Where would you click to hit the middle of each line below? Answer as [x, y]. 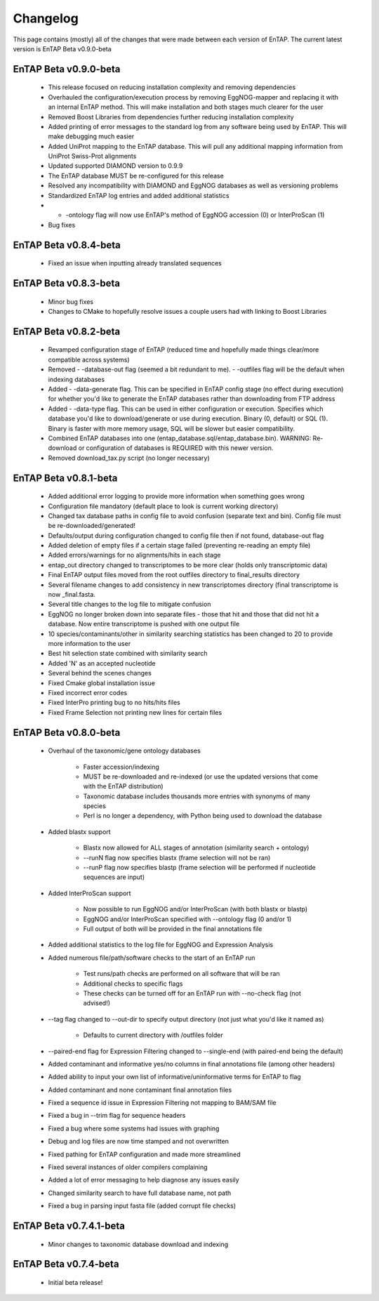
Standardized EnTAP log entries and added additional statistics [139, 195]
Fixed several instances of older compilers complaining [128, 1167]
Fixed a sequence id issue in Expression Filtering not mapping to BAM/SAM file [162, 1103]
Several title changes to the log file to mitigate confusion [129, 605]
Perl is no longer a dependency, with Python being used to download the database [202, 816]
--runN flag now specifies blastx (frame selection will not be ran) [177, 857]
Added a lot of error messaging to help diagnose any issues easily [144, 1180]
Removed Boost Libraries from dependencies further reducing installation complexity [171, 117]
